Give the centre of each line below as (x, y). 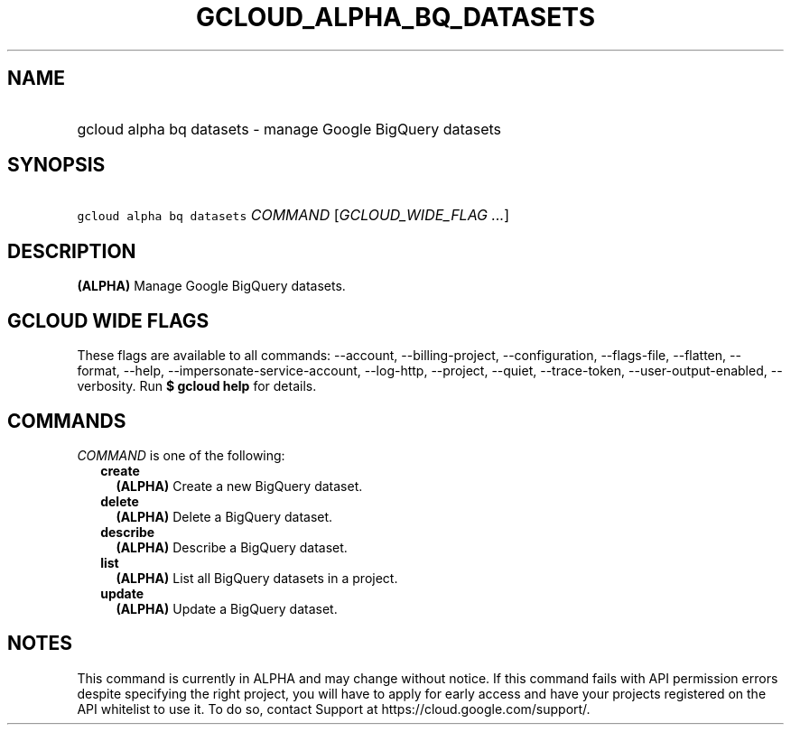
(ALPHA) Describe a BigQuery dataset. (232, 547)
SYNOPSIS (56, 165)
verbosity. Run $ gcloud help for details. (197, 386)
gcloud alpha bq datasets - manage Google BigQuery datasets (289, 129)
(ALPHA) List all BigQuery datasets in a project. (257, 578)
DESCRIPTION (72, 251)
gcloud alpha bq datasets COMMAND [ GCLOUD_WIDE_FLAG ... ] (293, 215)
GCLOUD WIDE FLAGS (108, 320)
